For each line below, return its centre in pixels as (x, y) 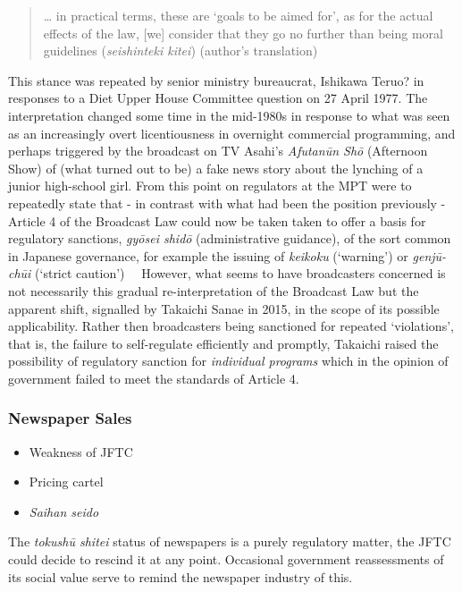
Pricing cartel (66, 482)
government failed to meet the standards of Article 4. (154, 378)
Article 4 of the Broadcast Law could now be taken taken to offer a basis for (217, 220)
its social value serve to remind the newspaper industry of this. (181, 576)
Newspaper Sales (70, 418)
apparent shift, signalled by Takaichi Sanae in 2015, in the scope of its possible (224, 308)
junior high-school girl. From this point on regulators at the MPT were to (210, 186)
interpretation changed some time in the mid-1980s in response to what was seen (229, 115)
